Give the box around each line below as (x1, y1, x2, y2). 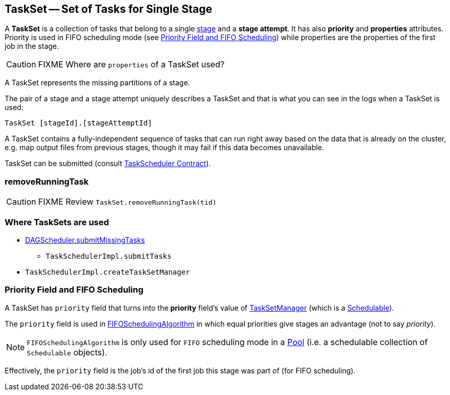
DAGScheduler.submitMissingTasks (25, 235, 145, 244)
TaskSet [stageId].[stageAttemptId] (5, 119, 152, 128)
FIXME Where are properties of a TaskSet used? (38, 59, 225, 70)
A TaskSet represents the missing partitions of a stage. (5, 78, 190, 87)
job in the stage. (5, 42, 59, 51)
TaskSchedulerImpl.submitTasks (46, 252, 172, 260)
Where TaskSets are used (5, 217, 109, 227)
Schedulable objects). (27, 347, 107, 357)
